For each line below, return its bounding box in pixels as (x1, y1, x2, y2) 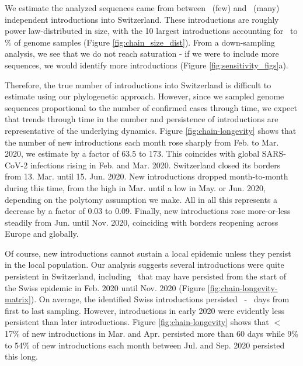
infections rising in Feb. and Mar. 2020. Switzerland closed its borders (30, 158, 281, 171)
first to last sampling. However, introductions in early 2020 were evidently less (5, 304, 284, 316)
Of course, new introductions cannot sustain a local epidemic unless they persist (5, 247, 291, 259)
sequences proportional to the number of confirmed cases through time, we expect (5, 101, 297, 113)
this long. (5, 350, 38, 362)
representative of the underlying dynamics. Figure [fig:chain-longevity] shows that (5, 124, 297, 136)
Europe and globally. (5, 227, 79, 240)
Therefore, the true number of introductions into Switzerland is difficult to (5, 78, 271, 91)
